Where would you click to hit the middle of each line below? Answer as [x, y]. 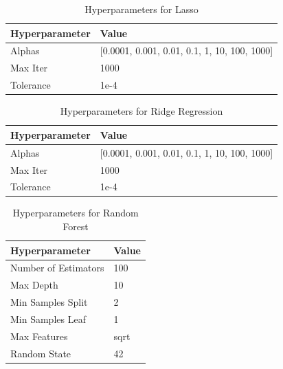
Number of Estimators [57, 268]
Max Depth [34, 285]
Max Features [39, 336]
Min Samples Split [49, 302]
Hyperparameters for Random [76, 213]
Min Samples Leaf [48, 319]
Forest [76, 226]
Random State [41, 353]
